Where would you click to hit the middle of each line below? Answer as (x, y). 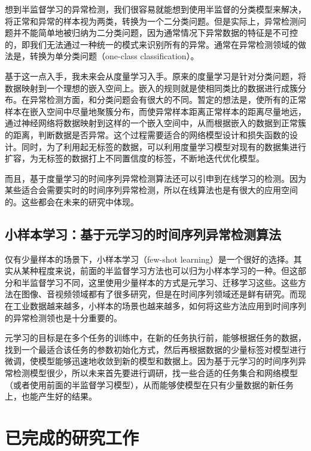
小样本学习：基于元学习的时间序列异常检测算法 (143, 234)
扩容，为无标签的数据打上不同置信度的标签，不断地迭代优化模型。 (135, 158)
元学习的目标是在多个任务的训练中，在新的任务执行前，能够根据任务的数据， (155, 338)
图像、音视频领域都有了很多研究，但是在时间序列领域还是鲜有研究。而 (159, 294)
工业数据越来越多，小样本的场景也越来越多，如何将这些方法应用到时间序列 (159, 306)
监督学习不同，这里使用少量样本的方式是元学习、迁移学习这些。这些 (164, 282)
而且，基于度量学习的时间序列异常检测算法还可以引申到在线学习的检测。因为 (155, 178)
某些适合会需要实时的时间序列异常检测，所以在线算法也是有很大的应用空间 (151, 190)
